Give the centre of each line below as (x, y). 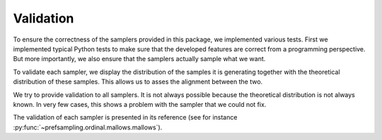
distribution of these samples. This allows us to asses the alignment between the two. (138, 82)
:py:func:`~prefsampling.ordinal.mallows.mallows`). (88, 127)
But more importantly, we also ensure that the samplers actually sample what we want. (139, 59)
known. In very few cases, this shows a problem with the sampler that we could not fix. (140, 104)
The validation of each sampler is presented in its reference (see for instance (125, 117)
